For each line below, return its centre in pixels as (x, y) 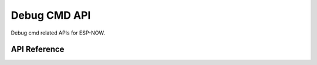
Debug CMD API (51, 15)
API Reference (38, 49)
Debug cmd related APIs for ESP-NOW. (58, 33)
